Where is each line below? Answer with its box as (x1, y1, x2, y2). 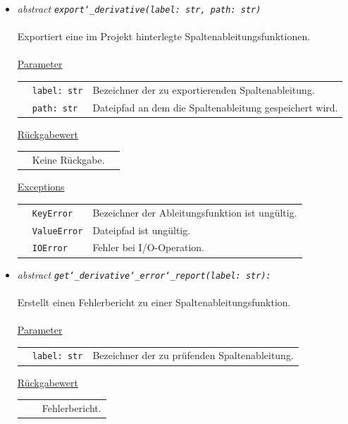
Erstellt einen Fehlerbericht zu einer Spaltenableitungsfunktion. (17, 294, 291, 309)
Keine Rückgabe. (32, 152, 105, 167)
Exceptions (17, 179, 65, 194)
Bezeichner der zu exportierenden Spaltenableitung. (92, 82, 315, 97)
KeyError (32, 208, 73, 219)
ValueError (32, 226, 83, 236)
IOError (32, 243, 68, 254)
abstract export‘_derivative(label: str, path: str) (17, 1, 261, 16)
